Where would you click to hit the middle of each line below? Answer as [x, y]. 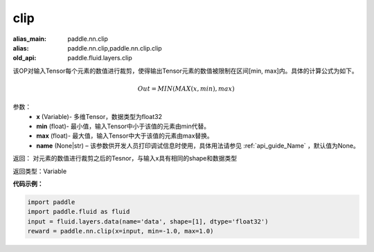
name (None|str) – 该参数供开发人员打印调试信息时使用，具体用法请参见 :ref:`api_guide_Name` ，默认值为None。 [198, 145]
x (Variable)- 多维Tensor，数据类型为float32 [99, 116]
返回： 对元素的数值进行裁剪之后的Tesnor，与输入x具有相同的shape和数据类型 [125, 159]
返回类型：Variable [40, 171]
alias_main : [29, 39]
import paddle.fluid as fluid [79, 212]
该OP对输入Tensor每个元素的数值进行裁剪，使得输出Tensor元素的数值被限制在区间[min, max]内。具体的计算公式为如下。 [185, 71]
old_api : [25, 58]
